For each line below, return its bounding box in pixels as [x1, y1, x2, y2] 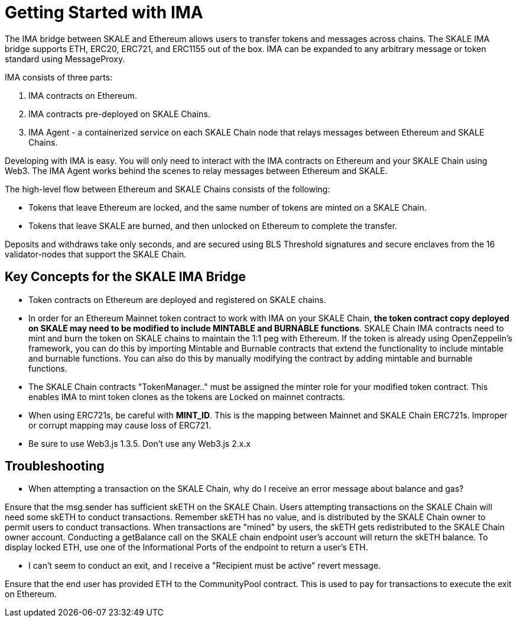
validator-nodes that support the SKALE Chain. [5, 249, 187, 259]
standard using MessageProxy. [5, 53, 125, 64]
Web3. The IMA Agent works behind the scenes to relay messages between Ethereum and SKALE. [5, 165, 388, 176]
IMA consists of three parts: [5, 72, 113, 82]
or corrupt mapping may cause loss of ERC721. [28, 420, 211, 430]
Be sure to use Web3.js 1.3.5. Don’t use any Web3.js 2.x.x [28, 438, 251, 449]
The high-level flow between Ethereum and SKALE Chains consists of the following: [5, 183, 330, 194]
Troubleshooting [5, 459, 105, 474]
